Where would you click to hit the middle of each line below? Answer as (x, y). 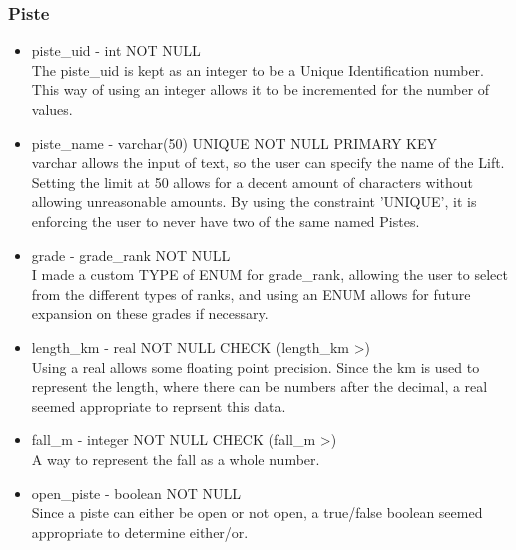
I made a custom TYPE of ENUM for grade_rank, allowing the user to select (269, 274)
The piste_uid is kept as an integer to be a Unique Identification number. (257, 69)
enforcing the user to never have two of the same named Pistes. (225, 220)
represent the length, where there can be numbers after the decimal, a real (259, 386)
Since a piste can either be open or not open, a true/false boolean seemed (257, 512)
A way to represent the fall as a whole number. (175, 458)
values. (52, 109)
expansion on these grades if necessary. (150, 313)
